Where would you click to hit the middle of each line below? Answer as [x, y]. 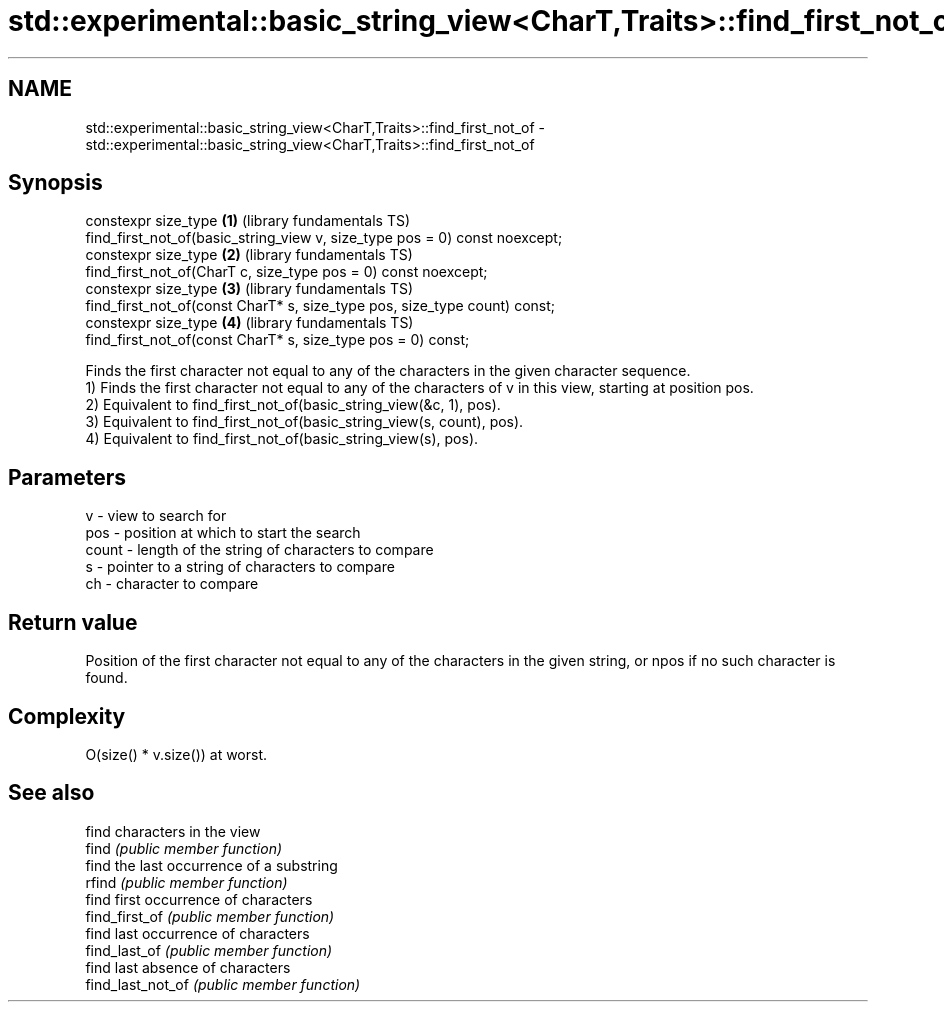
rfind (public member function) [186, 882]
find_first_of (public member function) [210, 916]
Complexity [67, 716]
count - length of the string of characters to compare [259, 550]
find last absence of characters [188, 967]
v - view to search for [156, 516]
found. [106, 678]
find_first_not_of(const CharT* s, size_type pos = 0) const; [277, 340]
